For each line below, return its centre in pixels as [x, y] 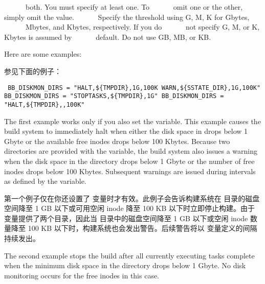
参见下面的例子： [33, 71]
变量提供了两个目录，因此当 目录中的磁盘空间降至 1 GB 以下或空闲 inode [126, 218]
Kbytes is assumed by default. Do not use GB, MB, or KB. [108, 37]
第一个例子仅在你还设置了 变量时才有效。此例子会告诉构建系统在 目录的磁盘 [132, 198]
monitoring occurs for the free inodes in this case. [82, 275]
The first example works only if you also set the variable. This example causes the [132, 121]
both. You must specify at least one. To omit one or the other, [134, 7]
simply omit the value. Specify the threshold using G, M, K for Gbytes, [127, 17]
